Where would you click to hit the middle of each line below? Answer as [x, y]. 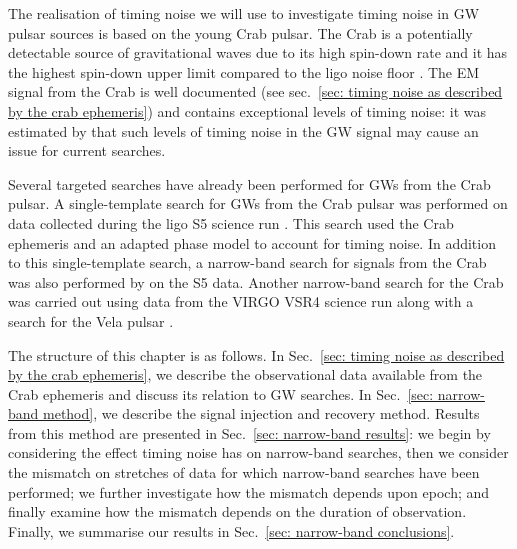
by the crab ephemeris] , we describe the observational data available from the [245, 374]
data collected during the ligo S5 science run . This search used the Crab [231, 222]
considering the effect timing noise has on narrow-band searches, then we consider [258, 452]
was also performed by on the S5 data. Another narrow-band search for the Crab [256, 281]
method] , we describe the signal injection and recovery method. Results [261, 413]
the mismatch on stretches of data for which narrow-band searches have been [244, 472]
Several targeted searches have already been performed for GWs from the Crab [249, 183]
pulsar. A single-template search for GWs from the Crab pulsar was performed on [258, 203]
